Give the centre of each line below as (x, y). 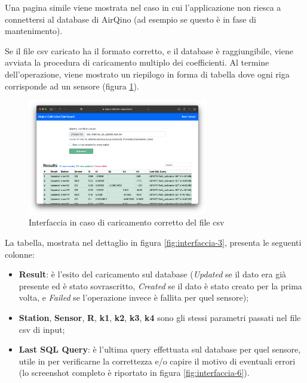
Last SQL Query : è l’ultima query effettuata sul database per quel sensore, (160, 349)
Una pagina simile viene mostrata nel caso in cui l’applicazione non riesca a (143, 7)
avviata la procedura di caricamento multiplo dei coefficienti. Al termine (137, 62)
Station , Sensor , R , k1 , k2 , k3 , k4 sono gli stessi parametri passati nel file (160, 318)
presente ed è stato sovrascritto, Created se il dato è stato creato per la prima (160, 285)
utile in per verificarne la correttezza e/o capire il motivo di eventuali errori (157, 361)
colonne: (20, 254)
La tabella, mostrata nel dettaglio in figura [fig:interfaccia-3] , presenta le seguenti (153, 243)
